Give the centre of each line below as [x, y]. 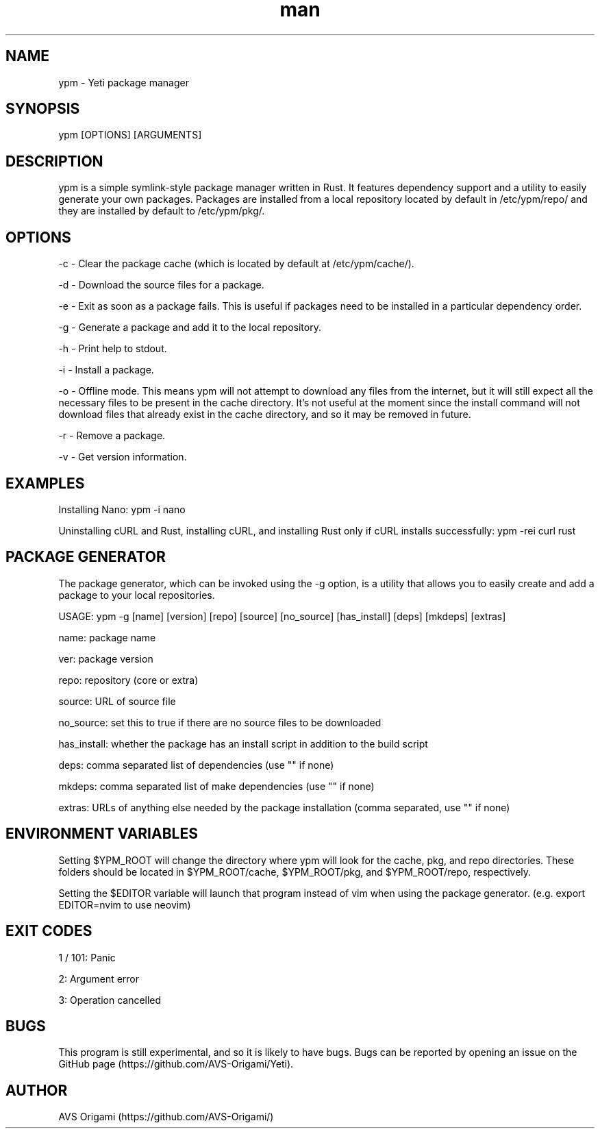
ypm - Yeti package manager [124, 82]
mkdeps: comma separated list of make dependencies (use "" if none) [216, 786]
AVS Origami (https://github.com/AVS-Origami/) [166, 1117]
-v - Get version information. [123, 457]
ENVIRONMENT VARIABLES [102, 834]
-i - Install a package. [106, 370]
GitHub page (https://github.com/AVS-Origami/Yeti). [176, 1064]
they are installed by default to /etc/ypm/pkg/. [162, 211]
